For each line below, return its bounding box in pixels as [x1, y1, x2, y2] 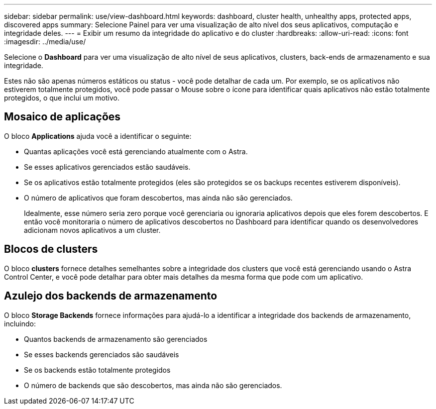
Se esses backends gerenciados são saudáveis [24, 350, 179, 359]
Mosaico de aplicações [4, 110, 121, 123]
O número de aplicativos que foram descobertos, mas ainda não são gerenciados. [24, 193, 293, 202]
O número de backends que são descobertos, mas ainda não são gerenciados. [24, 381, 282, 390]
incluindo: [4, 319, 36, 328]
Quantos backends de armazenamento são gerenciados [24, 334, 208, 343]
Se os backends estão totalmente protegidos [24, 365, 171, 374]
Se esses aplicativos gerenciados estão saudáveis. [24, 162, 191, 171]
